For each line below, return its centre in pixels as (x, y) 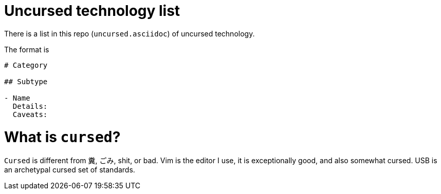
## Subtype (26, 81)
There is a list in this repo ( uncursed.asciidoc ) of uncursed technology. (130, 33)
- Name (17, 98)
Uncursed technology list (92, 11)
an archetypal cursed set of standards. (70, 170)
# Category (26, 65)
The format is (27, 49)
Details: (30, 106)
